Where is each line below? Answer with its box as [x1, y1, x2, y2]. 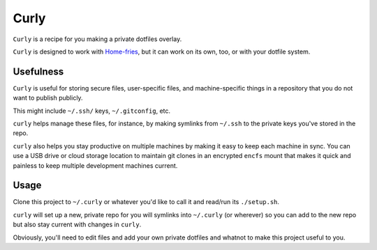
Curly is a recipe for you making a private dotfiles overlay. [13, 35, 182, 43]
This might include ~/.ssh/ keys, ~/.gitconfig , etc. [13, 107, 171, 115]
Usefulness [13, 65, 64, 77]
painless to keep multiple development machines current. [13, 161, 178, 170]
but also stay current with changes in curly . [13, 220, 142, 229]
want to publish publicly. [13, 94, 83, 102]
